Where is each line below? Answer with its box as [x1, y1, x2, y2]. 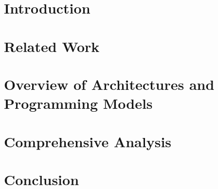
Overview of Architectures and [4, 74, 215, 94]
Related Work [4, 36, 100, 56]
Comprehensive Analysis [4, 131, 172, 151]
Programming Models [4, 93, 153, 113]
